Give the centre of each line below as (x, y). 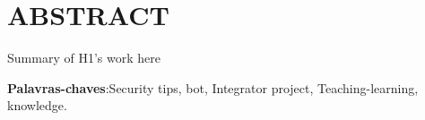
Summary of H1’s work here (84, 58)
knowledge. (37, 105)
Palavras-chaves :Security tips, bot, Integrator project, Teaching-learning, (213, 87)
